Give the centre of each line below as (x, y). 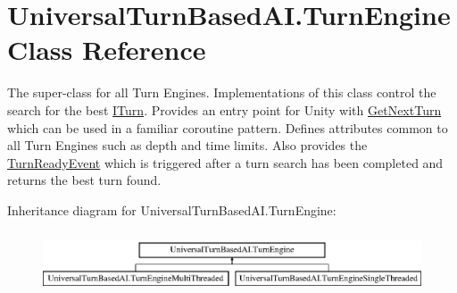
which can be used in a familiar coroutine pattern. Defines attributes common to (228, 127)
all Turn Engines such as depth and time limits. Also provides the (187, 145)
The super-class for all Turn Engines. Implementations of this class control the (222, 92)
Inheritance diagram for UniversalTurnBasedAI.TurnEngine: (172, 209)
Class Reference (107, 50)
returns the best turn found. (84, 180)
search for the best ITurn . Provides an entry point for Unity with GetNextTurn (224, 109)
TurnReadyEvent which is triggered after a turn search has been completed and (225, 162)
